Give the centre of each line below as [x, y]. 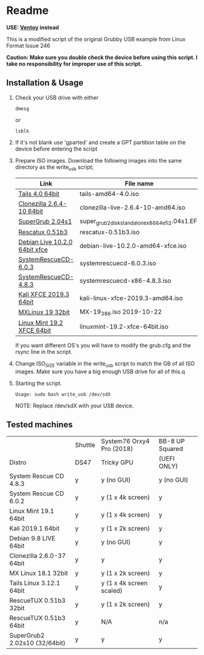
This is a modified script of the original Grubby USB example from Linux [96, 39]
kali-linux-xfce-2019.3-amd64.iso [131, 298]
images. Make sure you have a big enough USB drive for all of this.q [100, 372]
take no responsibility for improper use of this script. [74, 64]
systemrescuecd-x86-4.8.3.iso [126, 280]
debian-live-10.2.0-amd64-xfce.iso [133, 245]
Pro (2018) [117, 449]
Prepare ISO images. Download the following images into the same [98, 160]
